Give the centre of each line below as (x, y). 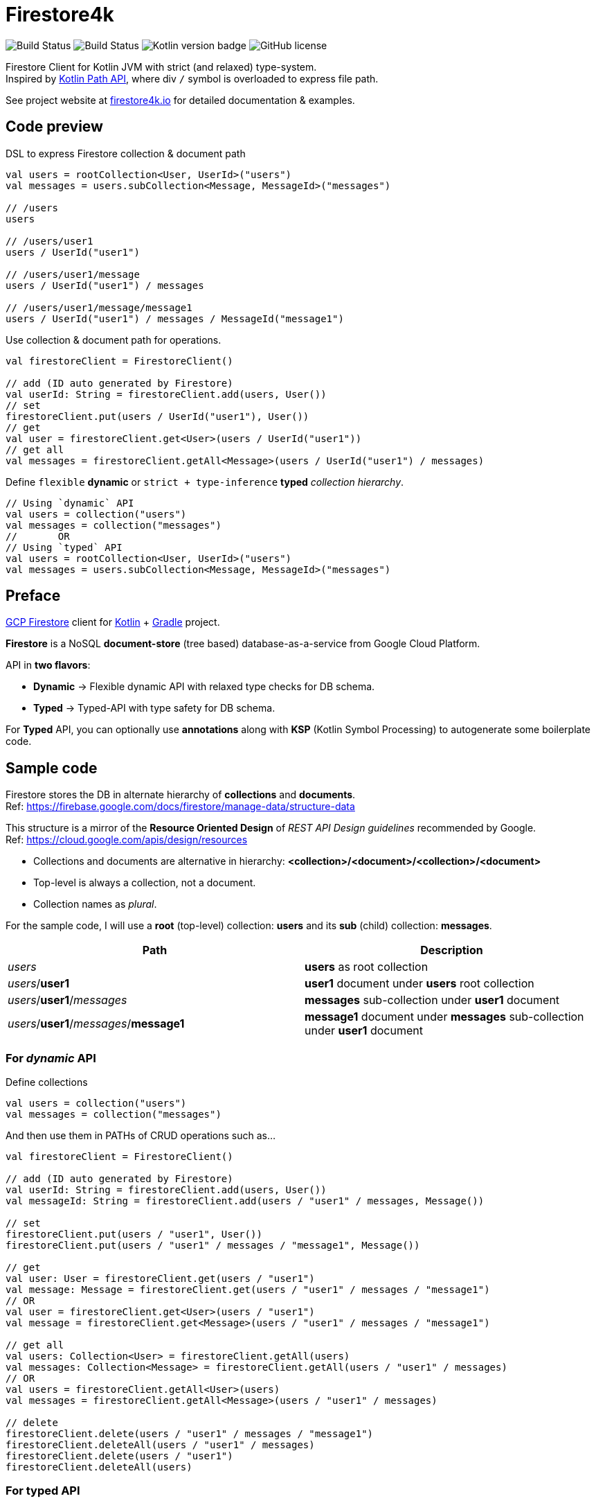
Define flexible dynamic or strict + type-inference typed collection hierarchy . (205, 482)
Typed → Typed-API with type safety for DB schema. (154, 708)
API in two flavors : (48, 665)
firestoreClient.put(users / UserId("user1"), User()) (157, 416)
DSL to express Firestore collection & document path (126, 153)
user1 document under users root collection (419, 984)
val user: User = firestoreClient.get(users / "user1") (160, 1279)
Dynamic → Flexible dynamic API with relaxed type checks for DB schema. (204, 687)
